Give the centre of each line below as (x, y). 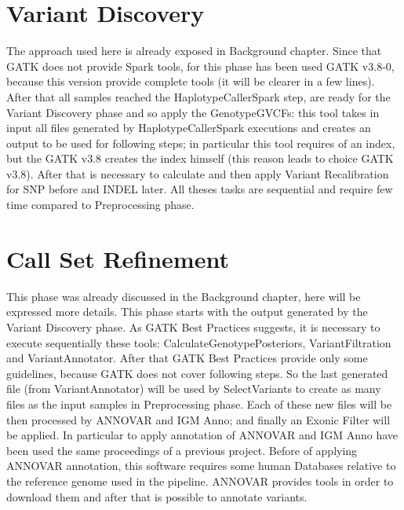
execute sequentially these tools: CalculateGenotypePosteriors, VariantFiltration (199, 342)
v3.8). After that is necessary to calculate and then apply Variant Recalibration (198, 173)
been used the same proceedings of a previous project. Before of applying (182, 450)
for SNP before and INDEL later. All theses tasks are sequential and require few (200, 189)
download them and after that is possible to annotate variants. (157, 496)
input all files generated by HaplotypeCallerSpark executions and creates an (189, 128)
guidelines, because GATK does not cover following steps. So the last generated (197, 373)
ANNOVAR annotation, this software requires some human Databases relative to (201, 466)
